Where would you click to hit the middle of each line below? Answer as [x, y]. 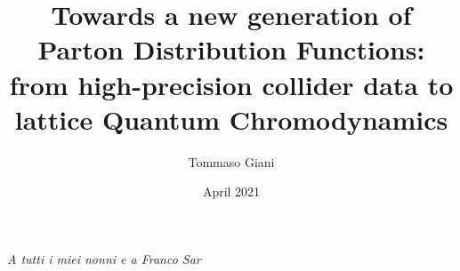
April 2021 [231, 191]
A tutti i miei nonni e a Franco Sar [104, 258]
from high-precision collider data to [231, 84]
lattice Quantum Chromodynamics [231, 119]
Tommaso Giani [231, 161]
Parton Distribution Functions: [231, 49]
